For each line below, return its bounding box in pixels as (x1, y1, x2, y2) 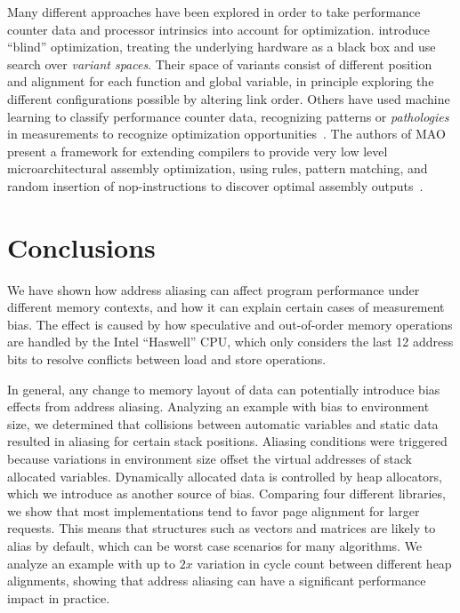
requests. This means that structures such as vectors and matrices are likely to (7, 519, 436, 537)
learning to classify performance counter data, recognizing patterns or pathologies (7, 107, 449, 125)
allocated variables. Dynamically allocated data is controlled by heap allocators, (7, 466, 443, 485)
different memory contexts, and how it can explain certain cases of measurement (7, 298, 445, 316)
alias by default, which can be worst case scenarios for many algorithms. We (7, 536, 423, 554)
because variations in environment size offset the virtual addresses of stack (7, 450, 412, 467)
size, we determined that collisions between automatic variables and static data (7, 414, 439, 433)
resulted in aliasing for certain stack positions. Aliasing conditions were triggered (7, 432, 448, 450)
